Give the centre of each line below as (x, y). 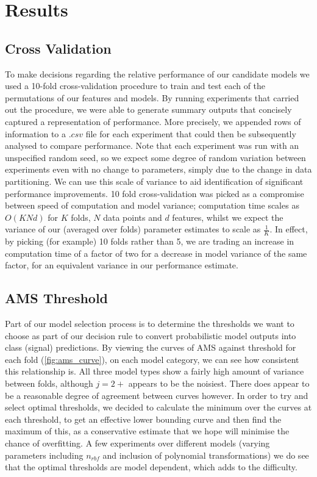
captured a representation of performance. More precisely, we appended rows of (153, 121)
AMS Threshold (57, 298)
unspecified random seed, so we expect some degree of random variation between (155, 157)
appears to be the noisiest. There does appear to (219, 383)
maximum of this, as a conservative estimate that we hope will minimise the (147, 431)
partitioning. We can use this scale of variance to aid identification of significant (154, 181)
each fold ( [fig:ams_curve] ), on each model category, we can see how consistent (152, 359)
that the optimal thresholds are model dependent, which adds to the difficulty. (151, 467)
